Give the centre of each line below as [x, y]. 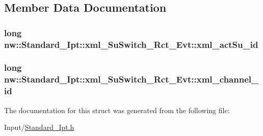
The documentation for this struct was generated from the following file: [117, 110]
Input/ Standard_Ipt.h [39, 127]
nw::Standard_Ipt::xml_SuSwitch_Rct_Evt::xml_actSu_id [131, 44]
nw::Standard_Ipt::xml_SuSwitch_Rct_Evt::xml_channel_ [131, 79]
